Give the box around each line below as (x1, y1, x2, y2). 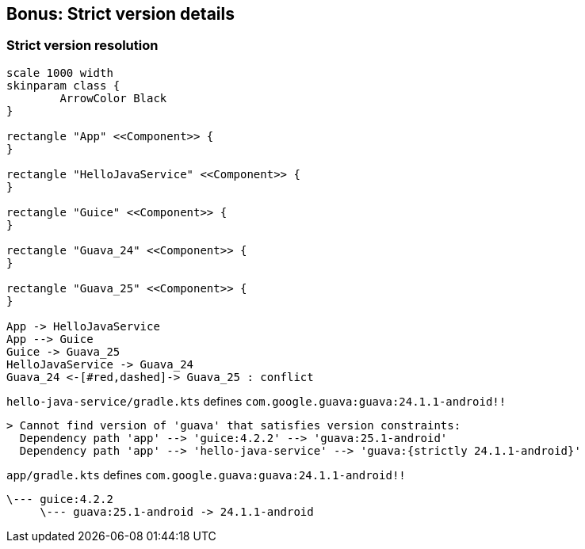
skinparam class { (6, 78, 120, 92)
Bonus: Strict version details (6, 4, 235, 24)
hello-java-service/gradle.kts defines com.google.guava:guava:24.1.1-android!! (6, 394, 507, 408)
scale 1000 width (6, 66, 113, 79)
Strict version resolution (6, 37, 159, 54)
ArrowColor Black (59, 91, 167, 105)
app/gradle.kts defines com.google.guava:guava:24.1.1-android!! (6, 467, 406, 482)
